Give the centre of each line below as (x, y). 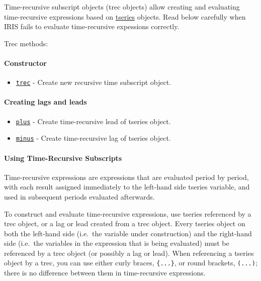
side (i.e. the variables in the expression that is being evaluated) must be (117, 243)
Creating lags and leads (46, 102)
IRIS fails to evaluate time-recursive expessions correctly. (92, 26)
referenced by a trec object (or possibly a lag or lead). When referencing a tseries (129, 253)
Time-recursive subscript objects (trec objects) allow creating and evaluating (122, 7)
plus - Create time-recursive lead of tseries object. (93, 121)
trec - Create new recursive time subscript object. (94, 82)
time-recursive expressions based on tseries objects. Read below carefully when (125, 16)
